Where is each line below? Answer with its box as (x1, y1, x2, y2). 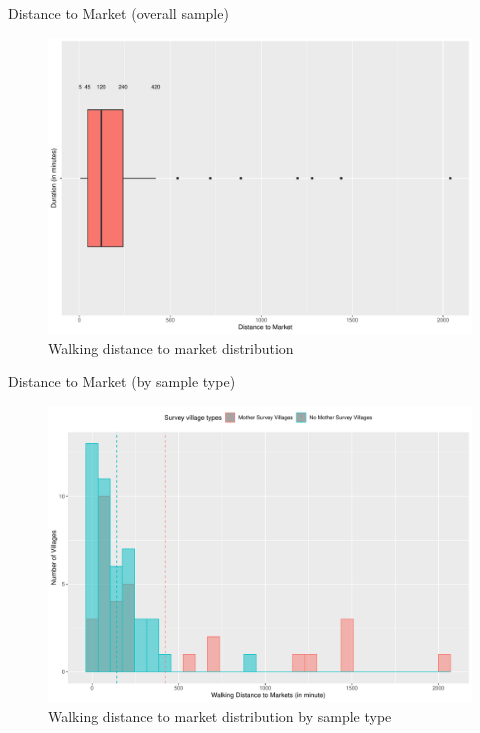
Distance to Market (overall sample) (8, 3, 229, 23)
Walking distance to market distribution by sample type (48, 705, 392, 726)
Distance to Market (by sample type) (8, 371, 236, 392)
